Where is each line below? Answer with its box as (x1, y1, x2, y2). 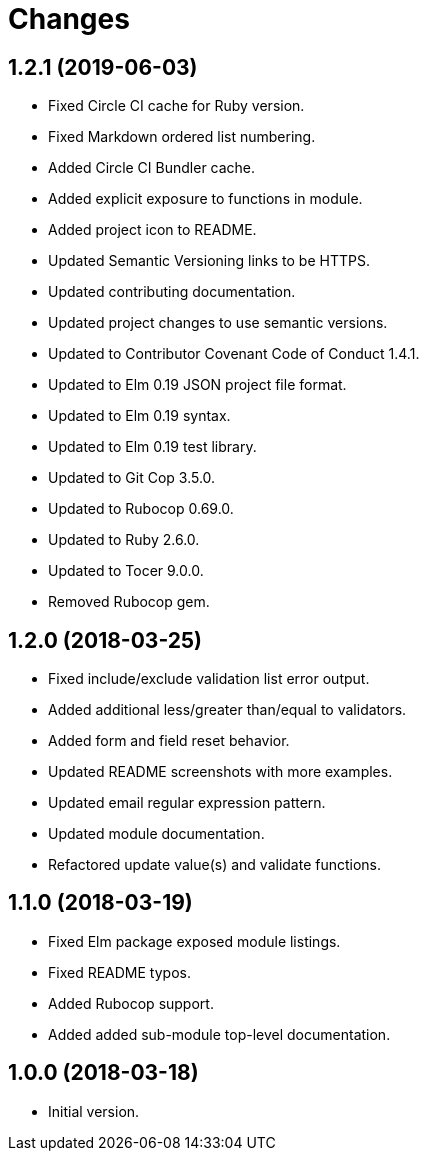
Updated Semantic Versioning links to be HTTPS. (48, 252, 370, 270)
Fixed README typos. (48, 963, 191, 981)
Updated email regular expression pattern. (48, 794, 326, 812)
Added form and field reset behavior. (48, 732, 290, 750)
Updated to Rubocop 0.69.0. (48, 500, 234, 518)
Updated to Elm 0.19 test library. (48, 438, 257, 456)
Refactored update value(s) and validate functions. (48, 856, 382, 874)
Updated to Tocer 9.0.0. (48, 562, 204, 580)
